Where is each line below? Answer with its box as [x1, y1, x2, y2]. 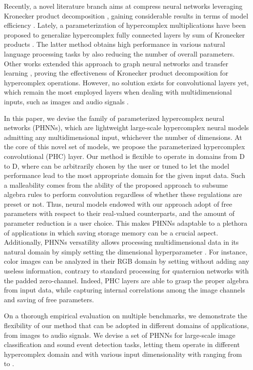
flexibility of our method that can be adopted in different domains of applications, [4, 320, 249, 330]
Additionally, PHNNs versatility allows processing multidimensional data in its [4, 237, 239, 247]
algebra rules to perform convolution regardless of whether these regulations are [4, 189, 242, 199]
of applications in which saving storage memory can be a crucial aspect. [4, 227, 218, 237]
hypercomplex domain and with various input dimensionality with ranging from [4, 349, 242, 359]
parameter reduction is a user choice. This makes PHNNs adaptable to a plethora [4, 218, 248, 228]
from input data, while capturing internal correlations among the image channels [4, 285, 245, 295]
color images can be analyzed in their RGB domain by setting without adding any [4, 256, 250, 266]
